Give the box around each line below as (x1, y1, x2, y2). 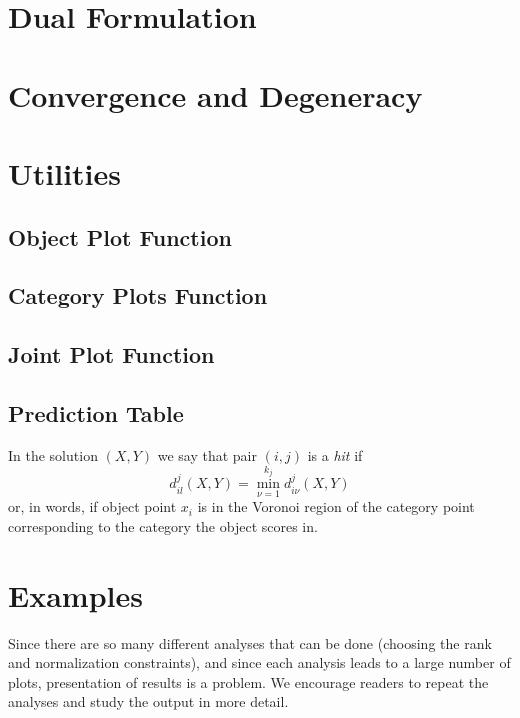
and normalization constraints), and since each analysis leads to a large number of (8, 652, 511, 673)
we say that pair (157, 444, 257, 465)
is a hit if (307, 444, 363, 465)
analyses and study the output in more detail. (8, 691, 289, 712)
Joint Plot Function (8, 339, 215, 370)
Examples (8, 574, 143, 615)
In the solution (8, 444, 98, 465)
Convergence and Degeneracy (8, 74, 423, 115)
